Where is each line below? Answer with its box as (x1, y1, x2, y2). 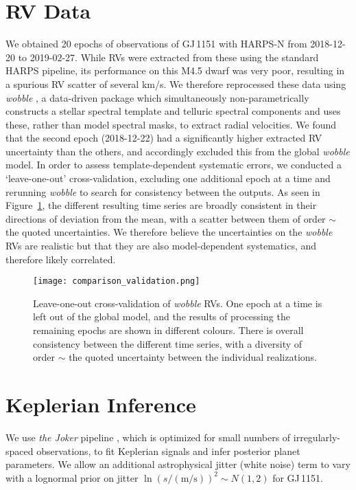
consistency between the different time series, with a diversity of (33, 336, 302, 350)
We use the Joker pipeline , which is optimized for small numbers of (5, 430, 291, 444)
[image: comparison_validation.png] (33, 276, 200, 287)
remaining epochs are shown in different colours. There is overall (33, 323, 304, 337)
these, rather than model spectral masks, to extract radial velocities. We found (5, 117, 337, 131)
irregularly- (293, 430, 340, 444)
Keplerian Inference (5, 390, 196, 419)
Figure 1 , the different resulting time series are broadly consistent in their (5, 198, 317, 212)
